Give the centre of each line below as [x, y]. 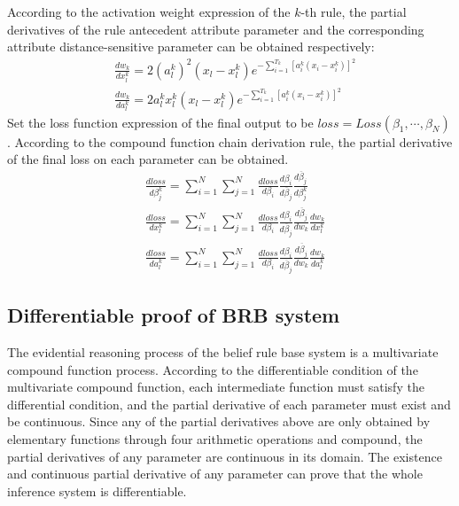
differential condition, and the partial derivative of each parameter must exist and [229, 404]
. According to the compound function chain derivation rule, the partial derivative [230, 141]
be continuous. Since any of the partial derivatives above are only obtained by [219, 421]
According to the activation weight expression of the [149, 12]
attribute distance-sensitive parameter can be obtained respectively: [191, 47]
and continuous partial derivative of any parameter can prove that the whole [215, 474]
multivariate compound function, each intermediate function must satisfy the [216, 387]
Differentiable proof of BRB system [174, 315]
